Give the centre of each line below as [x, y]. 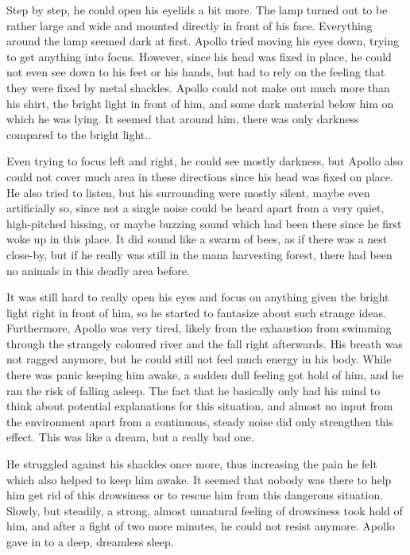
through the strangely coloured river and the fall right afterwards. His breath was [205, 343]
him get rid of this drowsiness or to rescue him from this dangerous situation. [195, 495]
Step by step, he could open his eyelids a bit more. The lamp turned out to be [197, 10]
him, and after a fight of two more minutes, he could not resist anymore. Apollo [201, 526]
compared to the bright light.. [79, 134]
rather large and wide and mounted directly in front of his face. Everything [190, 25]
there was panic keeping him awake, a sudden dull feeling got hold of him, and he [205, 375]
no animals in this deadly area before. [98, 270]
